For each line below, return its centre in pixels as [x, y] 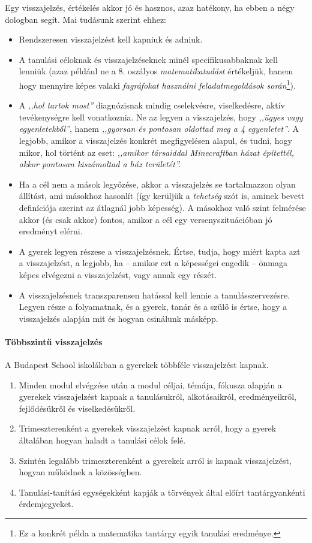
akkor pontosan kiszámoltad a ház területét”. [100, 164]
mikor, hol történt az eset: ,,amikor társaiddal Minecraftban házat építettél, [157, 152]
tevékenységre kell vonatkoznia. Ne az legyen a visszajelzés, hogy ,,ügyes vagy [161, 117]
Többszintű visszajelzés [54, 341]
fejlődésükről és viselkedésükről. [77, 408]
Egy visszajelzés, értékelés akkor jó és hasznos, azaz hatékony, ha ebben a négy [150, 7]
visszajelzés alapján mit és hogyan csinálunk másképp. [118, 318]
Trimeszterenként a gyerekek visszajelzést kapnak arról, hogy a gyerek [148, 428]
